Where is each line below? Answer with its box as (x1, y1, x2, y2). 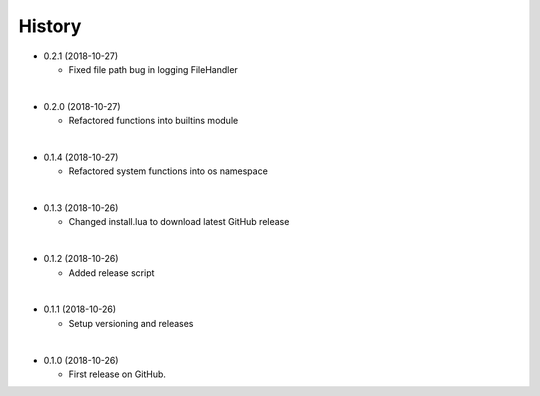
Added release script (68, 266, 155, 279)
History (18, 15, 82, 37)
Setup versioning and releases (68, 317, 194, 329)
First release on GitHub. (68, 368, 167, 380)
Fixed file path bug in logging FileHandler (68, 63, 239, 75)
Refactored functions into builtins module (68, 115, 239, 127)
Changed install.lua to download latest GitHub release (68, 216, 290, 228)
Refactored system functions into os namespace (68, 165, 269, 177)
